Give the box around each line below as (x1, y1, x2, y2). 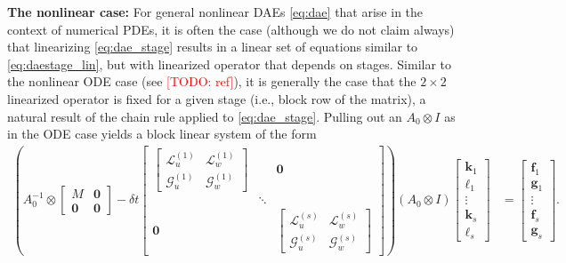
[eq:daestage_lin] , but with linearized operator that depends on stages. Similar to (7, 54, 452, 73)
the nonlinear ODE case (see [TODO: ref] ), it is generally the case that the (7, 72, 416, 91)
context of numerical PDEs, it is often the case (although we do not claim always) (7, 20, 455, 38)
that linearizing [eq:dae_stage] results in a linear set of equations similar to (7, 37, 418, 56)
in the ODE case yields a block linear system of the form (7, 124, 317, 143)
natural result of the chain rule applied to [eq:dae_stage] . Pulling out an (7, 107, 402, 125)
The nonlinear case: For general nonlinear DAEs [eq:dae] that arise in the (7, 3, 424, 20)
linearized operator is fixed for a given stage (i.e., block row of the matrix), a (7, 89, 426, 108)
